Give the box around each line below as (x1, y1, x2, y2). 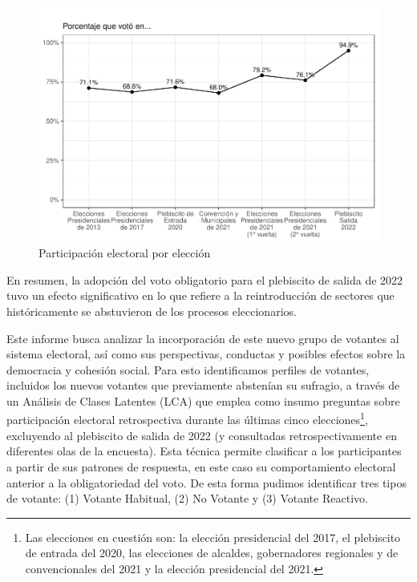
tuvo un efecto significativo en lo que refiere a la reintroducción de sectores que (6, 287, 395, 304)
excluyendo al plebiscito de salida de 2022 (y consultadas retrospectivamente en (6, 426, 397, 443)
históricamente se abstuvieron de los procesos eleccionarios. (6, 302, 297, 319)
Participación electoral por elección (38, 245, 211, 261)
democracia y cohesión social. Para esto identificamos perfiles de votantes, (6, 361, 370, 378)
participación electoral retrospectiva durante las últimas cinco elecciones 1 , (6, 409, 368, 428)
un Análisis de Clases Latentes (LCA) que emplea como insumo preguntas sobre (6, 392, 400, 409)
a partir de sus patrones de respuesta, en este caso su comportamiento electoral (6, 458, 396, 475)
